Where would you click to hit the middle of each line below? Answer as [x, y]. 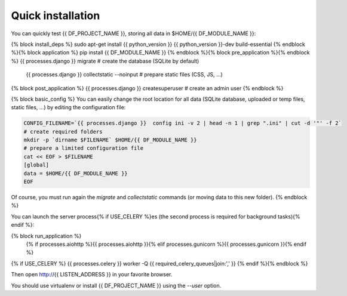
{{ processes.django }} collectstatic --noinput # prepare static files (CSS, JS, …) [125, 75]
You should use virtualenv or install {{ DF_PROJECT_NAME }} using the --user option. [116, 285]
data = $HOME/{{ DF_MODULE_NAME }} [76, 173]
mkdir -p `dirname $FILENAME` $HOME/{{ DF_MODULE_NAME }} [110, 140]
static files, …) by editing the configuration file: [68, 107]
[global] [36, 165]
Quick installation [56, 16]
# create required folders [63, 132]
